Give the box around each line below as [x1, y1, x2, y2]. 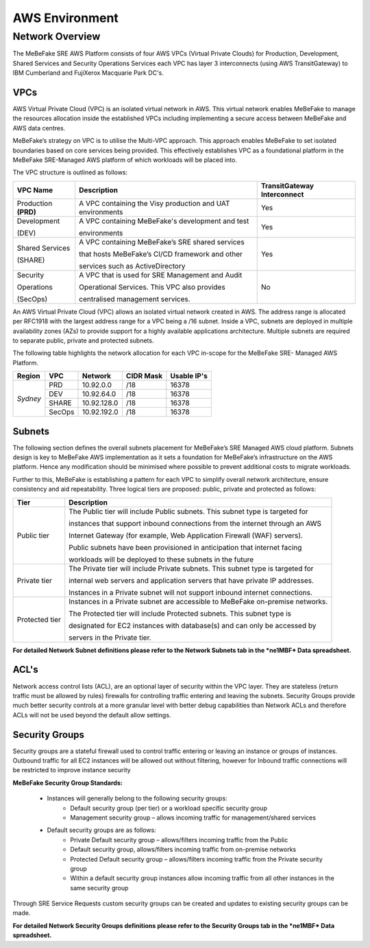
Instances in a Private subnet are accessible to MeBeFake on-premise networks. [69, 597, 328, 606]
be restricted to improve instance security [12, 766, 131, 774]
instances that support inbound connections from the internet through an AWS [69, 518, 322, 528]
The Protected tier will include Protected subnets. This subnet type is [69, 608, 291, 618]
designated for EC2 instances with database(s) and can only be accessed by [69, 621, 317, 630]
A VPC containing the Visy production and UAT [79, 198, 230, 208]
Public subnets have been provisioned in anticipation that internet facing [69, 542, 302, 552]
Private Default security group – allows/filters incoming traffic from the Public [70, 835, 288, 844]
